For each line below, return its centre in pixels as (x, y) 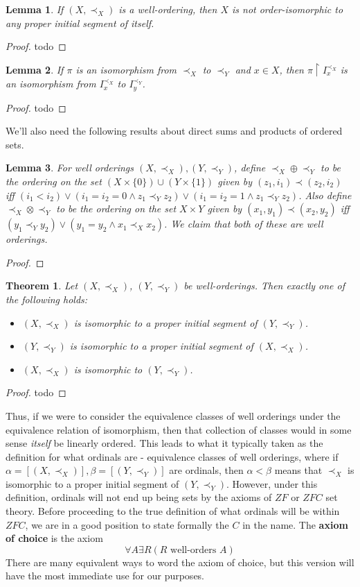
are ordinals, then (206, 470)
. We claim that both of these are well (244, 224)
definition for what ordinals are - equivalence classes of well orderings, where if (172, 456)
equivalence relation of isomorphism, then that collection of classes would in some (179, 429)
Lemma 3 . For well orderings (70, 168)
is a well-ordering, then (168, 9)
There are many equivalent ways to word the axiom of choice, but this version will (180, 562)
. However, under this (272, 483)
